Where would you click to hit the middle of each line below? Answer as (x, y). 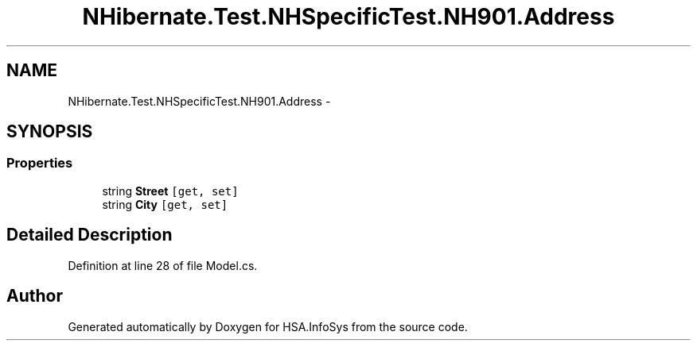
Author (35, 296)
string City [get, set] (165, 204)
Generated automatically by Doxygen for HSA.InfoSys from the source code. (268, 326)
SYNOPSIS (50, 132)
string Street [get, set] (170, 191)
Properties (40, 163)
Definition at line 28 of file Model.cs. (163, 265)
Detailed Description (90, 235)
